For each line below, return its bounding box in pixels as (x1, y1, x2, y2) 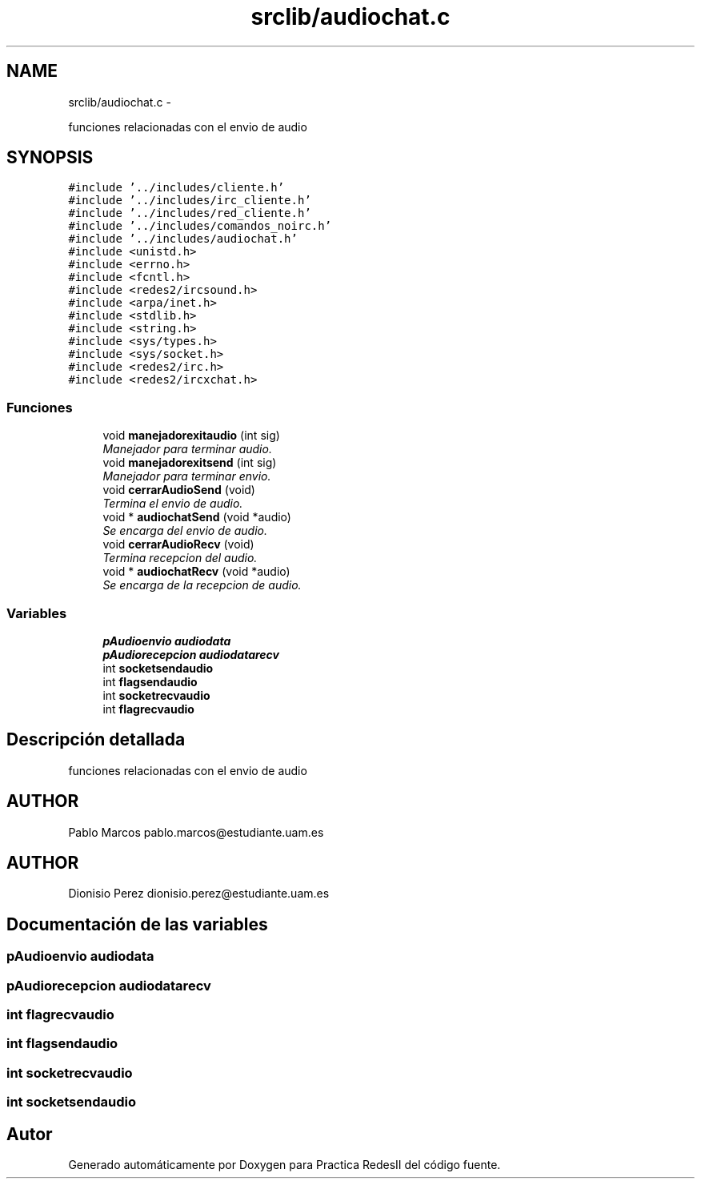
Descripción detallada (6, 729, 186, 750)
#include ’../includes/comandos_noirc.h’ (68, 219, 332, 233)
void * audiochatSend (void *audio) (102, 510, 291, 524)
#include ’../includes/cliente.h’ (68, 181, 285, 195)
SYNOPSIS (6, 147, 94, 168)
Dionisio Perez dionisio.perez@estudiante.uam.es (68, 886, 330, 901)
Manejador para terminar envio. (102, 469, 271, 484)
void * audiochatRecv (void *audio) (102, 564, 290, 579)
